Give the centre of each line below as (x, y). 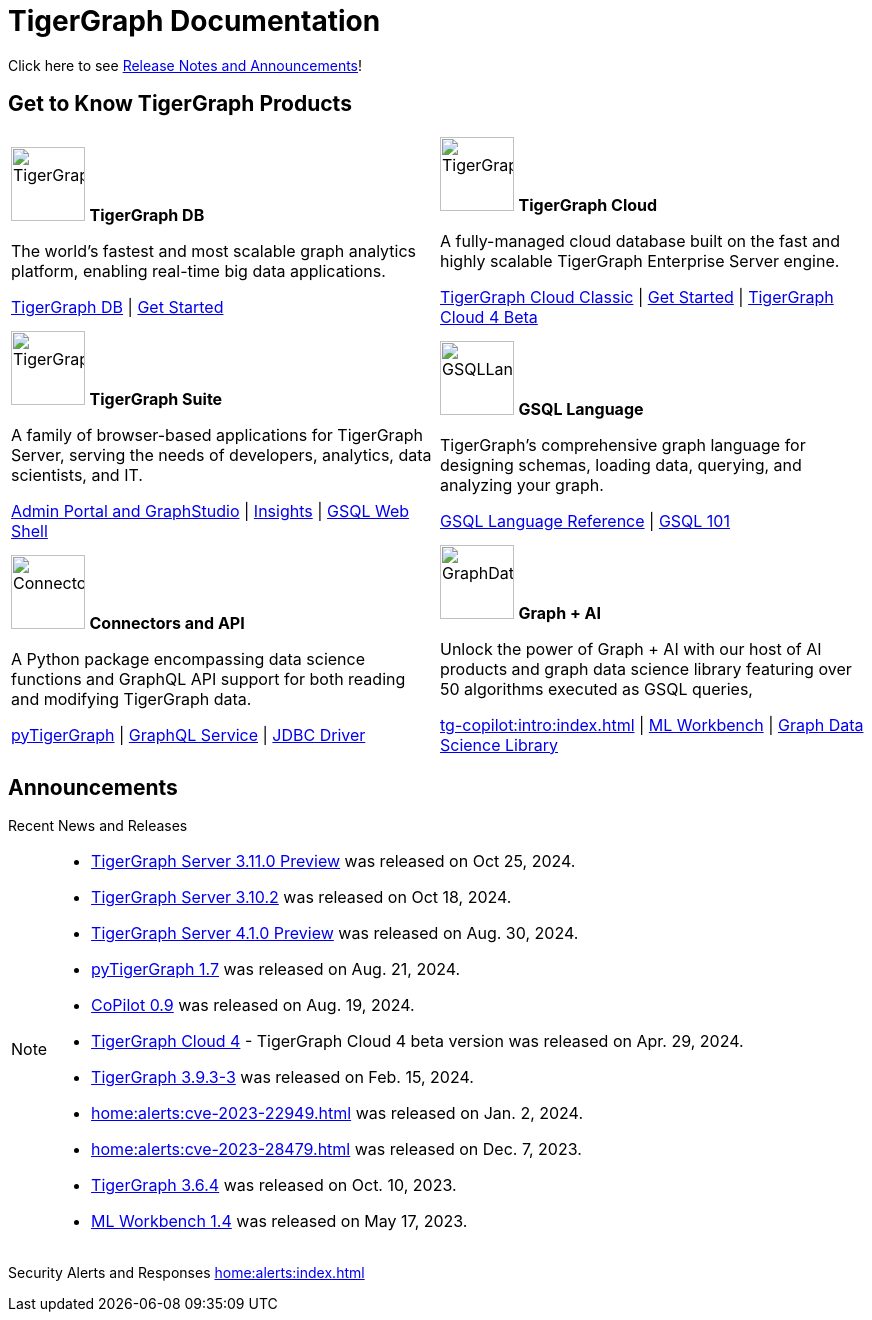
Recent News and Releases (98, 826)
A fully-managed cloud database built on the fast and (640, 240)
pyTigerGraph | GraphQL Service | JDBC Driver (188, 734)
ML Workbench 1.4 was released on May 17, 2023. (279, 1221)
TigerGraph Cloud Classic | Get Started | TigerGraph (637, 296)
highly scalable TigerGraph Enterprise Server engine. (640, 260)
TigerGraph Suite (156, 398)
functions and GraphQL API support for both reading (208, 678)
